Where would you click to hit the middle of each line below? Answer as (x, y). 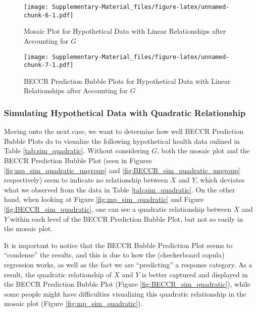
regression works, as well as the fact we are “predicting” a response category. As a (128, 264)
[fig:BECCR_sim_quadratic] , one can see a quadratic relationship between (118, 209)
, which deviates (220, 180)
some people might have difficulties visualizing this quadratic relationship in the (125, 293)
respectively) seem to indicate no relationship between (86, 180)
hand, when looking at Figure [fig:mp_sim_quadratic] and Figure (104, 199)
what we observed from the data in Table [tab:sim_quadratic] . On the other (120, 189)
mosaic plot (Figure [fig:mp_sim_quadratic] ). (73, 303)
